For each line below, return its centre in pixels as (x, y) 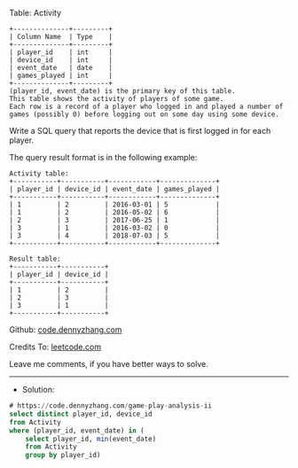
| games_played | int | (61, 75)
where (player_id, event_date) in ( (77, 430)
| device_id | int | (61, 60)
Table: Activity (35, 13)
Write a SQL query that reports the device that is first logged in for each (140, 131)
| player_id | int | (61, 52)
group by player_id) (63, 456)
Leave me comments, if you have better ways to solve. (109, 364)
